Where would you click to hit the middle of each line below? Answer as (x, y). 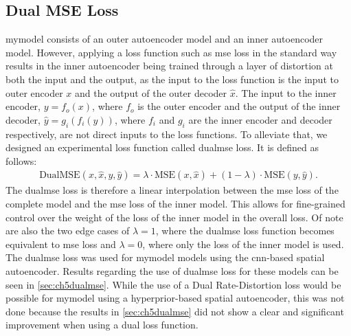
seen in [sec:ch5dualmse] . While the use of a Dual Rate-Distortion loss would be (173, 284)
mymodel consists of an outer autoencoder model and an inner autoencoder (165, 39)
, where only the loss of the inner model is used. (243, 244)
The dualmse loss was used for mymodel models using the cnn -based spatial (165, 257)
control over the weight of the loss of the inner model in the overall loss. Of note (174, 217)
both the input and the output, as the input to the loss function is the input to (172, 79)
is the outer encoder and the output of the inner (239, 106)
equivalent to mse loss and (61, 244)
